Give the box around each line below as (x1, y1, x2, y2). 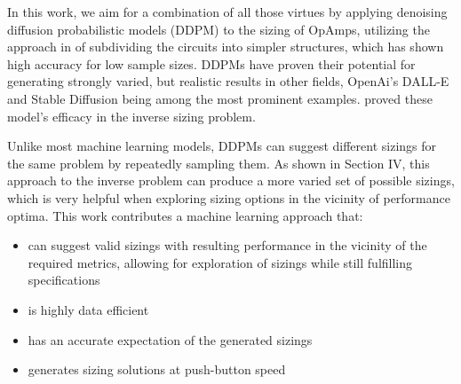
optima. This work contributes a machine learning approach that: (7, 206, 363, 224)
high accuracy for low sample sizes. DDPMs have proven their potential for (7, 54, 416, 73)
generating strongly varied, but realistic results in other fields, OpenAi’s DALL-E (7, 72, 449, 90)
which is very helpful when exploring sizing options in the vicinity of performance (7, 188, 450, 207)
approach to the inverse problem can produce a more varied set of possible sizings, (7, 171, 455, 190)
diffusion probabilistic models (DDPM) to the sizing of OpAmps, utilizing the (7, 20, 430, 38)
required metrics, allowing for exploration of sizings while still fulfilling (28, 253, 413, 271)
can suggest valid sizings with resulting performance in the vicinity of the (28, 236, 427, 255)
